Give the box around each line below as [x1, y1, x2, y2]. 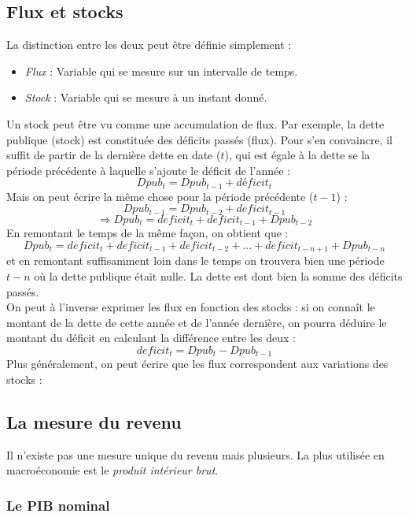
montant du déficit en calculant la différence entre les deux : [6, 329, 297, 346]
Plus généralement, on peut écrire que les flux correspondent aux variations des [6, 355, 389, 372]
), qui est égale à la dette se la [224, 147, 370, 163]
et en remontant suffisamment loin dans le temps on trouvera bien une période [6, 252, 385, 269]
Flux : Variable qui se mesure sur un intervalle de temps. [24, 62, 298, 79]
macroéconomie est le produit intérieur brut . [6, 462, 219, 478]
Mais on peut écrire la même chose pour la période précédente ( [6, 188, 314, 204]
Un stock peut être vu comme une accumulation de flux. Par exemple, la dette [6, 115, 385, 132]
